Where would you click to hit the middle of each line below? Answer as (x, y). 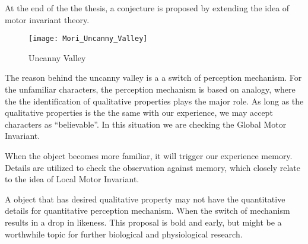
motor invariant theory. (47, 19)
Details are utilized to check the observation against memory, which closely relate (153, 167)
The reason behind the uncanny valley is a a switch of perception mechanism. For (153, 77)
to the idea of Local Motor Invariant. (72, 179)
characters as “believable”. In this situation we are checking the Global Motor (146, 124)
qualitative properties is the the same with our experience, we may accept (139, 113)
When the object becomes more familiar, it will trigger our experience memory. (149, 156)
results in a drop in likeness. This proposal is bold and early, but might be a (143, 222)
